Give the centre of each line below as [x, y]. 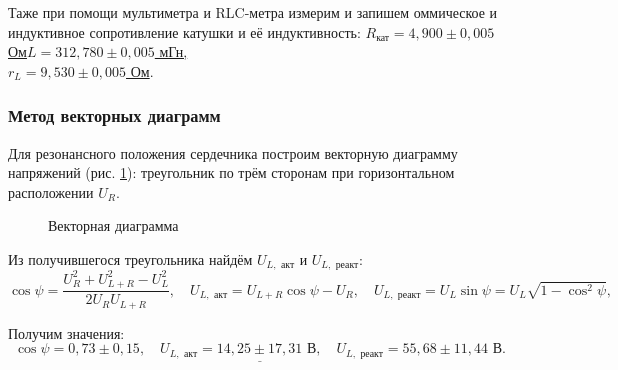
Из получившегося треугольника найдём [130, 258]
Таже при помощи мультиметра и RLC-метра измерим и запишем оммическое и [253, 12]
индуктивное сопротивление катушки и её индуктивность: [184, 31]
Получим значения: [66, 332]
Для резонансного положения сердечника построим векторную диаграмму [233, 152]
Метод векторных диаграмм [114, 115]
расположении [51, 191]
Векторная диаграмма [113, 225]
